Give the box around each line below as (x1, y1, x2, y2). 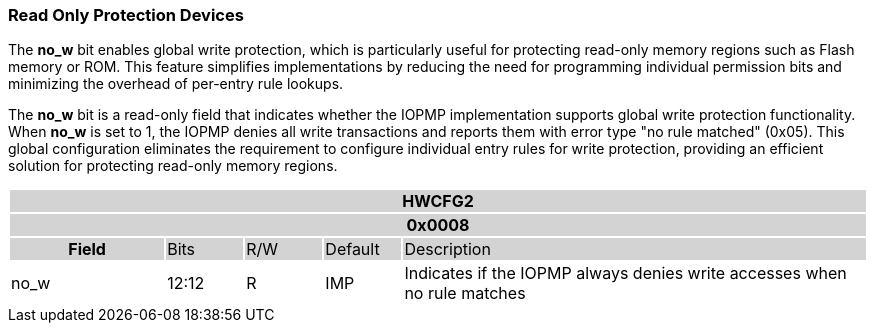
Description (404, 239, 491, 260)
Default (325, 239, 380, 260)
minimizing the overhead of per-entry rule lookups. (8, 75, 344, 93)
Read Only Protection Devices (8, 5, 244, 25)
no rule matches (404, 283, 526, 304)
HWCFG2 (402, 191, 474, 212)
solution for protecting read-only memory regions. (8, 157, 338, 175)
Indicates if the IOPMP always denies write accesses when (404, 263, 847, 284)
